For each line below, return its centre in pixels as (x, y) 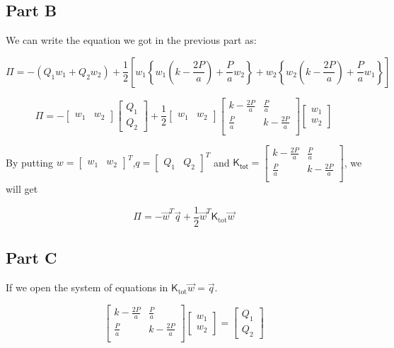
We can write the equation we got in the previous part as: (131, 40)
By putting (30, 162)
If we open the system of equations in (87, 287)
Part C (31, 258)
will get (22, 189)
